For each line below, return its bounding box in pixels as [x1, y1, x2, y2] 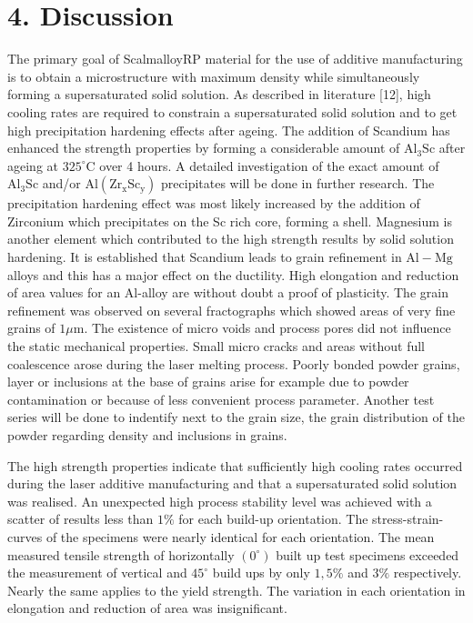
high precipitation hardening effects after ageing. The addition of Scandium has [7, 120, 450, 139]
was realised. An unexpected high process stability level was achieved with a [7, 491, 432, 510]
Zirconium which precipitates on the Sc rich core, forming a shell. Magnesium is [7, 211, 452, 230]
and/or [42, 174, 81, 193]
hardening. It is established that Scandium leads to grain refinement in [7, 247, 402, 266]
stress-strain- [372, 509, 444, 528]
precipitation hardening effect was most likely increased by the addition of [7, 194, 420, 213]
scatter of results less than [7, 509, 154, 528]
